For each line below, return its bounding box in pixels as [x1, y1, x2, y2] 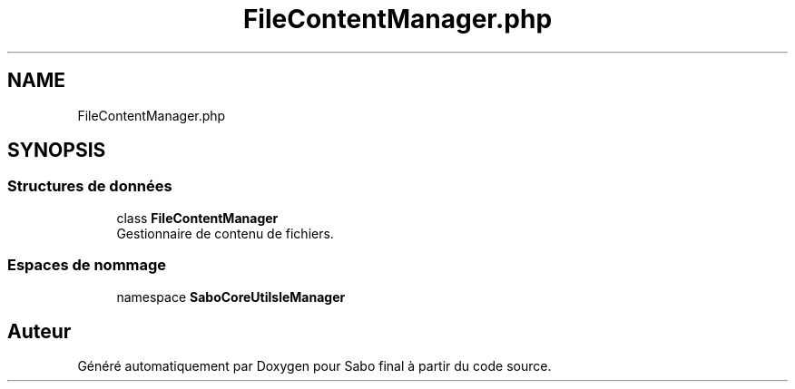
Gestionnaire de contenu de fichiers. [116, 225, 334, 241]
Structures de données [7, 177, 172, 196]
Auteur [7, 319, 72, 343]
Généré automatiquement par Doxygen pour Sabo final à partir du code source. [77, 358, 552, 374]
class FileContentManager [116, 209, 279, 226]
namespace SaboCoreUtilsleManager [116, 288, 346, 305]
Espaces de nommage [7, 256, 167, 275]
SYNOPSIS [7, 139, 106, 162]
